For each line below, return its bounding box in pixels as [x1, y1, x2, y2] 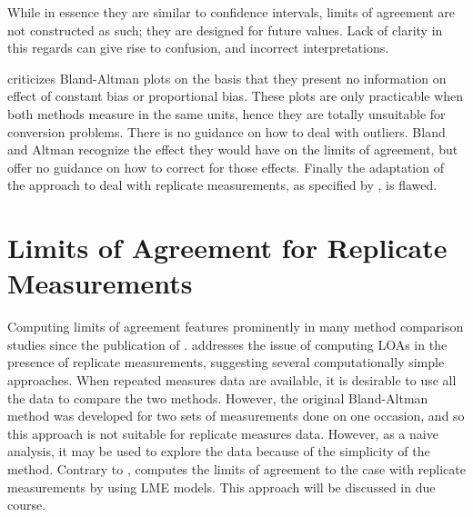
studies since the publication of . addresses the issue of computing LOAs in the [7, 334, 448, 353]
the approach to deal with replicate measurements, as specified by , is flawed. [7, 175, 438, 194]
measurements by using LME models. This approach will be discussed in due [7, 477, 436, 496]
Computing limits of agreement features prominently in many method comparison [7, 317, 464, 336]
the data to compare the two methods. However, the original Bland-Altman [7, 388, 428, 407]
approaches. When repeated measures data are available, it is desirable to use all [7, 371, 457, 390]
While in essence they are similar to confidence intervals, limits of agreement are [7, 3, 456, 21]
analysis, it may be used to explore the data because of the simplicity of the [7, 442, 430, 461]
